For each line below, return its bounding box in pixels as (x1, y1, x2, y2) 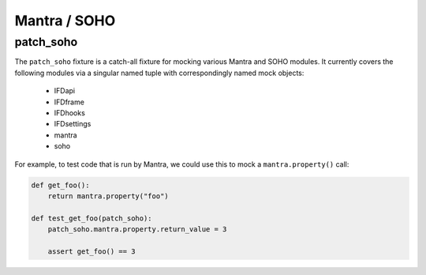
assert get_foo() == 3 (47, 247, 136, 256)
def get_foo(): (31, 180, 90, 190)
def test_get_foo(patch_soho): (31, 213, 153, 223)
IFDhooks (54, 107, 86, 118)
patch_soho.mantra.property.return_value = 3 (47, 225, 227, 234)
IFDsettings (54, 119, 92, 129)
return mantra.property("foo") (47, 191, 169, 201)
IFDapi (54, 86, 75, 96)
